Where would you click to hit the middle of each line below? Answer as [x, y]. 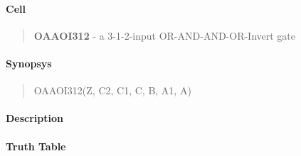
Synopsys [29, 63]
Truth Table [36, 146]
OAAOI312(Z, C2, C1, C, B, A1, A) [112, 90]
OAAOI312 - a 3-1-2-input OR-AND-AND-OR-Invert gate [165, 35]
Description [35, 118]
